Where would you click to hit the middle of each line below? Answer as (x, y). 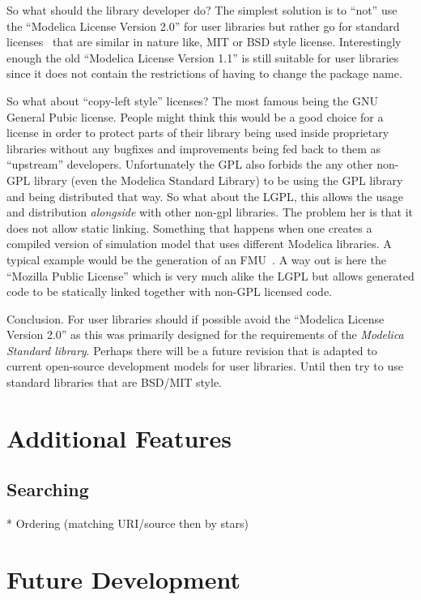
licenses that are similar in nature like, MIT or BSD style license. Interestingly (204, 42)
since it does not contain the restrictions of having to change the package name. (204, 73)
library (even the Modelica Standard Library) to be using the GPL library (218, 180)
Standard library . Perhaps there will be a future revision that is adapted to (192, 350)
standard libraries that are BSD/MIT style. (115, 382)
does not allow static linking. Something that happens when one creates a (189, 227)
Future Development (123, 579)
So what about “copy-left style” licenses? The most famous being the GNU (192, 100)
